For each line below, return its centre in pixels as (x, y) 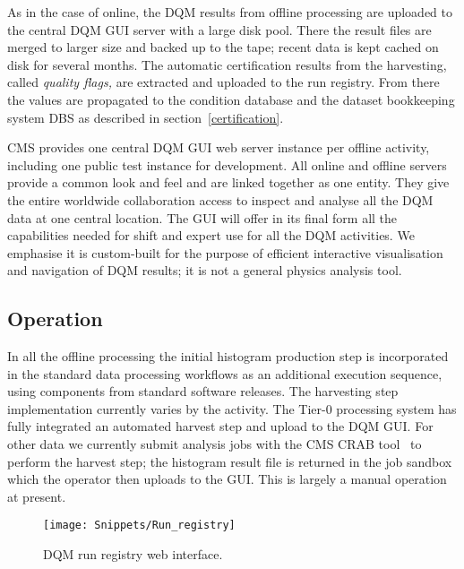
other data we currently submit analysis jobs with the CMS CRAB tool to (215, 444)
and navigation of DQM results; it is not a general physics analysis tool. (205, 270)
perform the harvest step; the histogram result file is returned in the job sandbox (230, 461)
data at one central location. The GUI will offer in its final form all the (202, 217)
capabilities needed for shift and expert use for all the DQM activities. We (211, 235)
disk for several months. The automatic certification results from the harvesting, (227, 64)
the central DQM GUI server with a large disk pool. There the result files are (219, 29)
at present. (37, 496)
